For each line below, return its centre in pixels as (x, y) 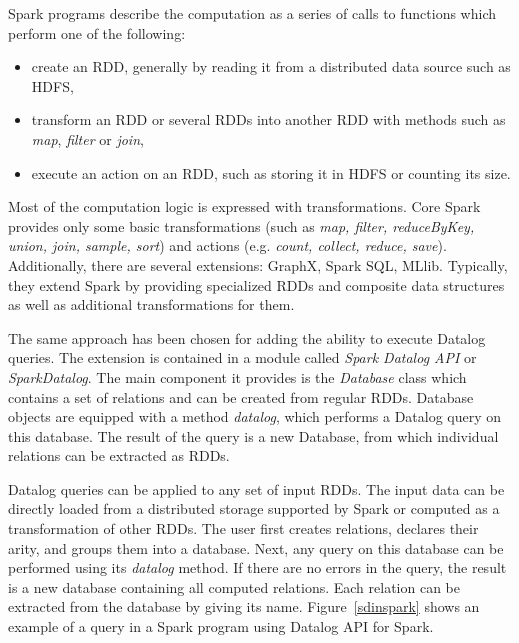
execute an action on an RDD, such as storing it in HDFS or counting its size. (271, 172)
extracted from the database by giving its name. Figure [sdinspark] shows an (244, 606)
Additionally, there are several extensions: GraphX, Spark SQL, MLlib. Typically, (258, 264)
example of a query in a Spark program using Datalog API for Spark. (221, 626)
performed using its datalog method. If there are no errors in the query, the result (257, 567)
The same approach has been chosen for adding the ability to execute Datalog (247, 337)
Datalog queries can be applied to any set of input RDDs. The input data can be (256, 488)
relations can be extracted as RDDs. (119, 455)
